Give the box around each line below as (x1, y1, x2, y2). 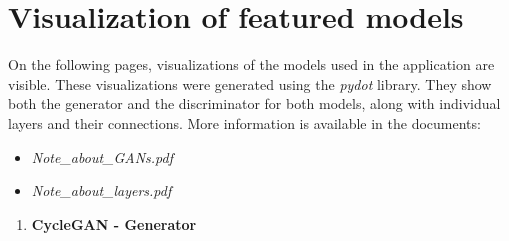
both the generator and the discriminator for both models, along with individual (8, 93, 501, 114)
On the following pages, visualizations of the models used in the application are (8, 54, 495, 75)
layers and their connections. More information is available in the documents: (8, 112, 481, 133)
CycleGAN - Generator (31, 213, 197, 234)
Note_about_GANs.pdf (31, 146, 174, 167)
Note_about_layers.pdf (31, 180, 172, 201)
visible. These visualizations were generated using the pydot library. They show (8, 73, 492, 94)
